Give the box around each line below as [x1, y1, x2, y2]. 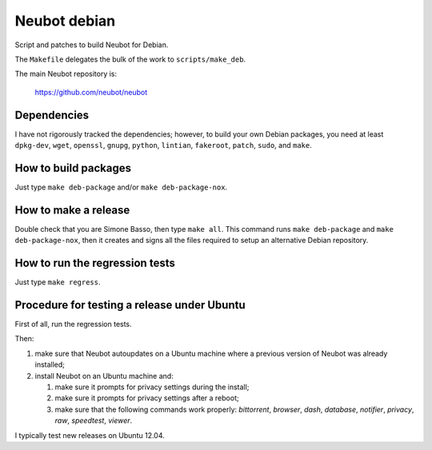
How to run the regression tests [14, 257, 175, 270]
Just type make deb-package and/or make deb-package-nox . [14, 182, 228, 192]
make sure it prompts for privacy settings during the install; [54, 382, 250, 392]
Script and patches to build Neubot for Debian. [14, 40, 169, 50]
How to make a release [14, 203, 130, 217]
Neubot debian [14, 12, 116, 30]
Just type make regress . [14, 277, 101, 287]
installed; [34, 360, 66, 369]
